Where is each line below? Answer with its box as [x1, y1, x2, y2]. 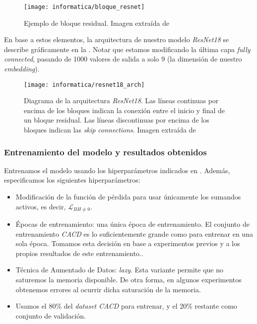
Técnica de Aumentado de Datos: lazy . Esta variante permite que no [15, 264, 223, 275]
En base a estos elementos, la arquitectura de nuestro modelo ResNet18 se [4, 34, 229, 45]
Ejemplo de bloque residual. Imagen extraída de [24, 17, 170, 28]
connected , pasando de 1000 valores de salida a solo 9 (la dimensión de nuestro [4, 54, 242, 64]
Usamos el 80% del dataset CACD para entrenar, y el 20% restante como [15, 301, 237, 311]
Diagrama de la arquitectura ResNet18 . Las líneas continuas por [24, 95, 219, 106]
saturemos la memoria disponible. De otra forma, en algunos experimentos [15, 274, 242, 285]
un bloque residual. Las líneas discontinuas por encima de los [24, 115, 209, 125]
